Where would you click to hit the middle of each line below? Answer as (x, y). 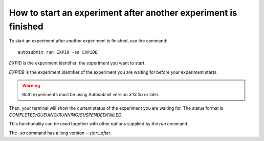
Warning (31, 85)
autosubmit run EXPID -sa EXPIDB (58, 52)
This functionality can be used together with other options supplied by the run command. (99, 124)
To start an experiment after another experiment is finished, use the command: (88, 41)
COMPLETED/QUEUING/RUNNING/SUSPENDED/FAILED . (66, 115)
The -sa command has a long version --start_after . (60, 133)
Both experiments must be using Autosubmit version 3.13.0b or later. (91, 95)
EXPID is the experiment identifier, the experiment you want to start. (77, 63)
